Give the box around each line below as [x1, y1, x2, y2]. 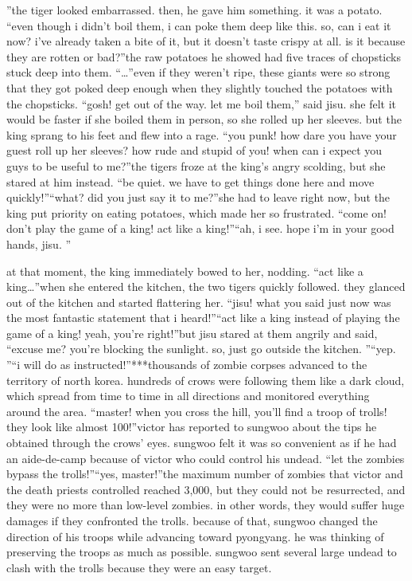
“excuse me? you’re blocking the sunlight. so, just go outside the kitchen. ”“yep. [6, 340, 396, 357]
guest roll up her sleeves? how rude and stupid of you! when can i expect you [6, 142, 383, 159]
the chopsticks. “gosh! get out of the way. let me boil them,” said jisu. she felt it [6, 95, 397, 112]
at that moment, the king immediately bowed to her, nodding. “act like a [6, 262, 363, 279]
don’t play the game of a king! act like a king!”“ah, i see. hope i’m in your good [6, 220, 395, 237]
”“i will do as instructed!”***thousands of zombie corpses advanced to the [6, 356, 367, 373]
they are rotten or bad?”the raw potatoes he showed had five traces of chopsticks [6, 48, 401, 65]
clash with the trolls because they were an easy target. [6, 559, 272, 575]
